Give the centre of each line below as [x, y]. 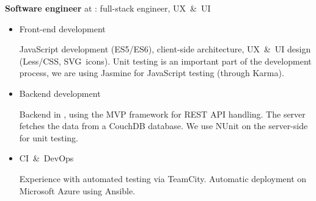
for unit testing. [49, 137]
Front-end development [62, 28]
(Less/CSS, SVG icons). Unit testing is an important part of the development [165, 61]
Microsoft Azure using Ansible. [77, 190]
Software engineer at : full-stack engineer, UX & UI [108, 8]
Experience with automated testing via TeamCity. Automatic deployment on [163, 178]
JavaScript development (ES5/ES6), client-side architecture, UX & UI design [165, 49]
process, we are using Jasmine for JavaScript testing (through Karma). [152, 73]
